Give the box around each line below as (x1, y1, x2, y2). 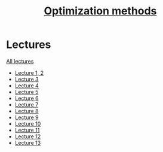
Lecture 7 (14, 101, 39, 108)
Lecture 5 (14, 88, 39, 95)
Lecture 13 (14, 139, 41, 146)
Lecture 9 (14, 114, 39, 121)
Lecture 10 (14, 120, 41, 127)
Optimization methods (44, 4, 157, 18)
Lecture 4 (14, 82, 39, 89)
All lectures (6, 57, 34, 65)
